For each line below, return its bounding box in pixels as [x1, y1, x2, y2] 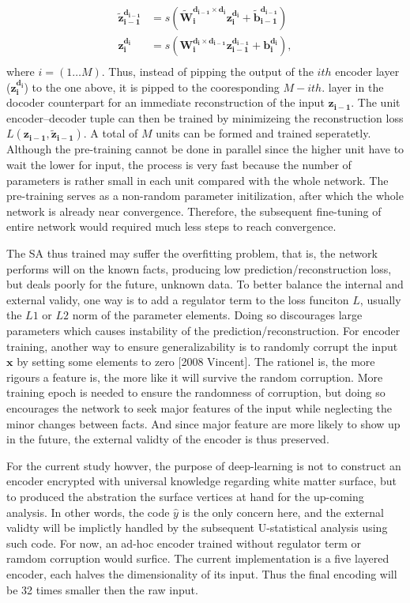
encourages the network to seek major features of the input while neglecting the [6, 399, 393, 416]
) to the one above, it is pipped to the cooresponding [24, 78, 280, 95]
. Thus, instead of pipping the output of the [101, 63, 314, 80]
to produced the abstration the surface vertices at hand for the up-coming [6, 488, 364, 504]
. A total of [83, 125, 138, 141]
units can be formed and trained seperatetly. [156, 125, 371, 141]
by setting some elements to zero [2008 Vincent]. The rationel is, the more [17, 353, 375, 370]
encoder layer [335, 63, 400, 80]
